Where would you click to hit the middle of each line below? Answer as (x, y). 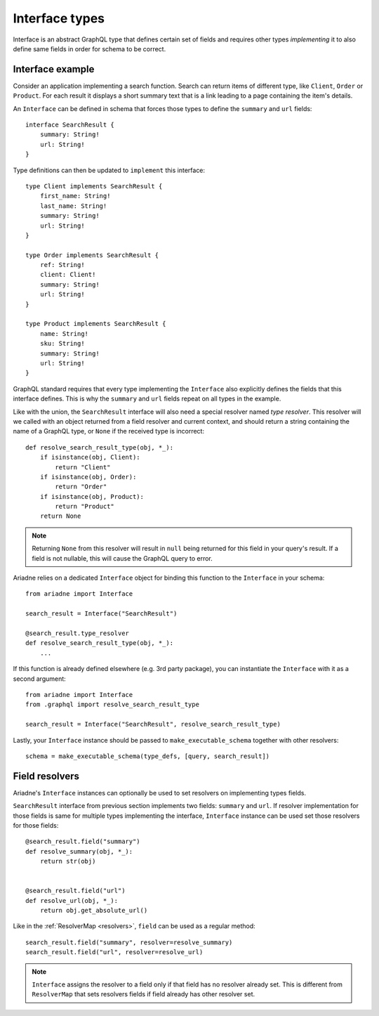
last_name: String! (73, 206)
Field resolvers (46, 776)
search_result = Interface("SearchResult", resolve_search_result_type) (153, 724)
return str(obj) (68, 861)
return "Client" (83, 467)
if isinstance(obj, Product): (92, 496)
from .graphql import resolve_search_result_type (113, 705)
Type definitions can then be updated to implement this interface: (109, 170)
